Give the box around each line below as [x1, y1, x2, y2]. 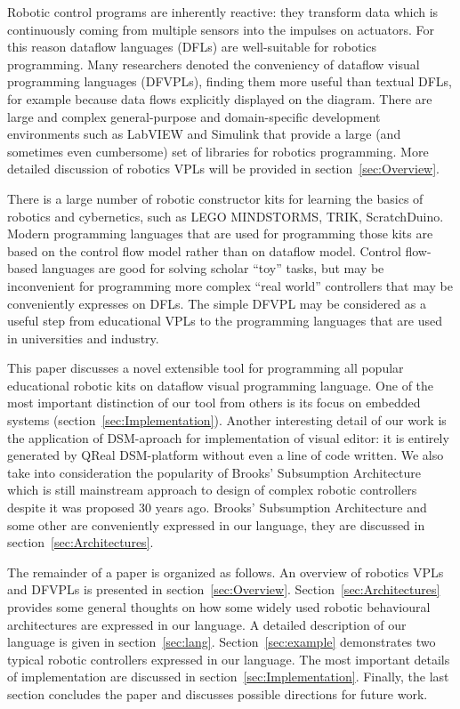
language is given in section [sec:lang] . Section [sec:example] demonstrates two [7, 632, 436, 651]
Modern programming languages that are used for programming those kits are [7, 224, 433, 243]
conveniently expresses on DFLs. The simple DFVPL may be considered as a [7, 294, 426, 312]
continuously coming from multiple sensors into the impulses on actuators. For [7, 20, 435, 38]
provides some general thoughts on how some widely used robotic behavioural [7, 598, 431, 616]
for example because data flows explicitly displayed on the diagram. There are [7, 89, 432, 108]
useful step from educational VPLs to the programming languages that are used [7, 311, 442, 330]
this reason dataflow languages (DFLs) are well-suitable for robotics [7, 37, 376, 56]
